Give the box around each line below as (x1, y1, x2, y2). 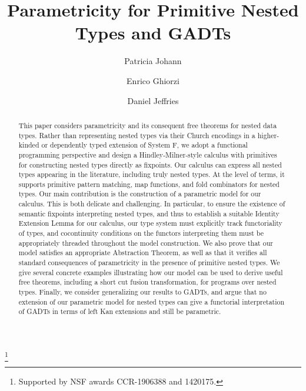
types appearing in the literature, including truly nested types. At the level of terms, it (18, 169, 285, 179)
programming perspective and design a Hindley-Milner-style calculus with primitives (18, 149, 277, 159)
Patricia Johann (124, 55, 182, 67)
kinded (18, 140, 39, 150)
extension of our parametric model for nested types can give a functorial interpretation (18, 296, 285, 306)
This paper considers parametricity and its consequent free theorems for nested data (18, 120, 277, 130)
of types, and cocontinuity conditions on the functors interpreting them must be (18, 228, 264, 238)
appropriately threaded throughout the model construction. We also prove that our (18, 238, 273, 248)
